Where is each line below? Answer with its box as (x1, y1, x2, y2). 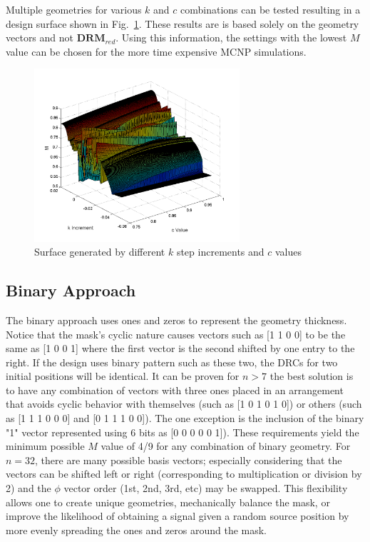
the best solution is (269, 368, 354, 383)
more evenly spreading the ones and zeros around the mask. (6, 522, 267, 537)
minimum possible (6, 438, 85, 453)
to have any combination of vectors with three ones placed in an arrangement (6, 382, 344, 397)
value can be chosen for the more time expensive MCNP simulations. (6, 44, 307, 59)
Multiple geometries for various (6, 2, 142, 16)
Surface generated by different (34, 244, 165, 259)
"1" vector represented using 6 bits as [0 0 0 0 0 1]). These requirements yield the (6, 424, 359, 439)
